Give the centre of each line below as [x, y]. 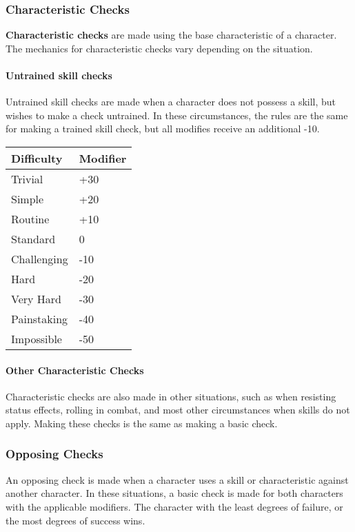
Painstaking [40, 318]
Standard [33, 238]
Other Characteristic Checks [75, 370]
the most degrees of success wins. [75, 520]
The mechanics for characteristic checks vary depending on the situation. [159, 48]
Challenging [40, 258]
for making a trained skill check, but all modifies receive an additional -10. [163, 129]
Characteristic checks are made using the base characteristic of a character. [171, 35]
